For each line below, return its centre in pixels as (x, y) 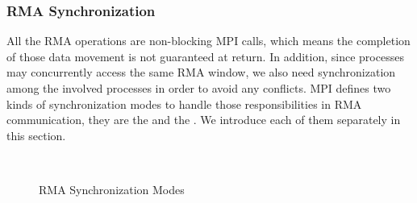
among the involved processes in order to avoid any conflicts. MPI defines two (199, 88)
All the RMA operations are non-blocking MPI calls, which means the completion (208, 41)
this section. (36, 135)
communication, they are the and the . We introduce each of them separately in (204, 120)
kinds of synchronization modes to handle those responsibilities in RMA (184, 104)
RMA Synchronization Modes (112, 189)
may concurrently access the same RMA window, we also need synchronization (201, 72)
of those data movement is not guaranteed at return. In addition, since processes (205, 56)
